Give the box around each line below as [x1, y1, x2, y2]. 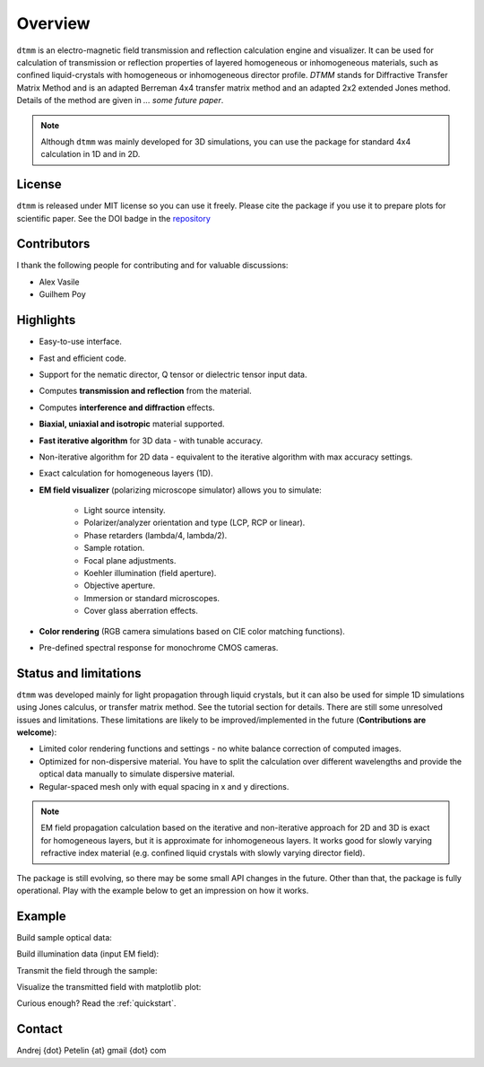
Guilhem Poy [39, 289, 87, 300]
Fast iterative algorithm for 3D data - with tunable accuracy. [39, 435, 264, 446]
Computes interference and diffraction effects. [39, 402, 215, 413]
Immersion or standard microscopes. [83, 592, 220, 603]
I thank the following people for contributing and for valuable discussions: [16, 260, 289, 271]
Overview [16, 13, 91, 33]
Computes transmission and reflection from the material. [39, 386, 253, 397]
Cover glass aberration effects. [83, 606, 199, 617]
